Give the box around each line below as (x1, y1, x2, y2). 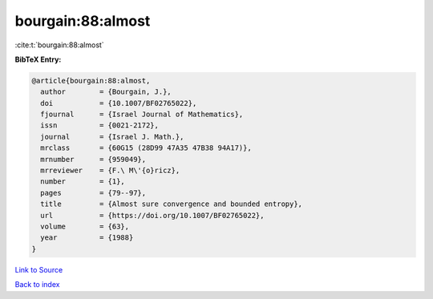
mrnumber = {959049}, (40, 155, 147, 164)
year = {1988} (40, 233, 134, 242)
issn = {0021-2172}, (40, 121, 160, 130)
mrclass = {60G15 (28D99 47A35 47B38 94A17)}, (40, 143, 252, 152)
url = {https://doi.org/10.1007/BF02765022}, (40, 211, 265, 220)
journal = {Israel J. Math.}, (40, 132, 184, 141)
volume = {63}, (40, 222, 130, 231)
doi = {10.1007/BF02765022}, (40, 99, 197, 107)
